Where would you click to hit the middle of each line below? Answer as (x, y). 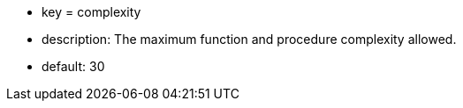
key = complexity (91, 12)
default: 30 (73, 66)
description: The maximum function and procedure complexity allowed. (249, 39)
